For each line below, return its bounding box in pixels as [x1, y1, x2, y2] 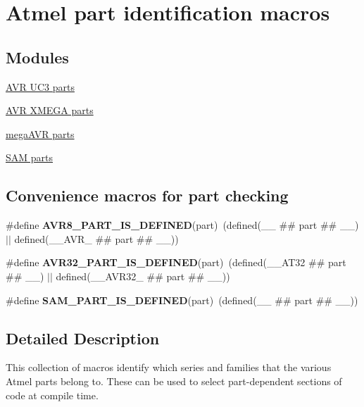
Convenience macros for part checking [6, 184, 289, 206]
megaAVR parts [6, 126, 75, 141]
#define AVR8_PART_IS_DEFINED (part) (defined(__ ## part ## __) [6, 218, 359, 232]
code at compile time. [6, 387, 99, 402]
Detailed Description [6, 327, 160, 349]
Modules [6, 46, 69, 68]
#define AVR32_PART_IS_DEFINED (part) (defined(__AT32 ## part [6, 255, 346, 270]
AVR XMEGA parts [6, 103, 94, 118]
